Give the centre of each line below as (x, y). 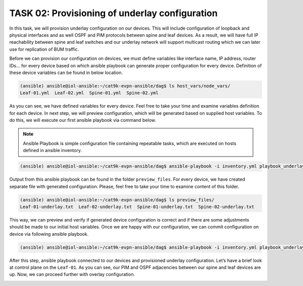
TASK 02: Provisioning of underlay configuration (114, 13)
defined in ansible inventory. (52, 151)
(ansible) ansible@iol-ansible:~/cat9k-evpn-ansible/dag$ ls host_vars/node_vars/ (125, 86)
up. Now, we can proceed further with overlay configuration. (72, 274)
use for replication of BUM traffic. (44, 49)
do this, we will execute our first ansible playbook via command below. (83, 120)
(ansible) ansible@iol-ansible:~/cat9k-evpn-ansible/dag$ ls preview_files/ (117, 200)
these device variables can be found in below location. (66, 73)
